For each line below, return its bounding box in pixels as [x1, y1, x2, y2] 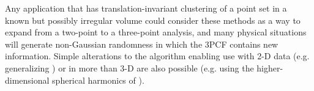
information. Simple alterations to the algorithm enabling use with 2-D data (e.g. [5, 49, 310, 62]
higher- [256, 61, 283, 74]
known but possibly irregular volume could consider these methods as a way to [5, 13, 301, 26]
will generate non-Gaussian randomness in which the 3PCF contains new [5, 37, 278, 50]
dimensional [5, 73, 50, 86]
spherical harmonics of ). [52, 73, 144, 86]
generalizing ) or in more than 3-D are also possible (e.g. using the [5, 61, 254, 74]
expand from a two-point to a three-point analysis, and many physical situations [5, 26, 307, 38]
